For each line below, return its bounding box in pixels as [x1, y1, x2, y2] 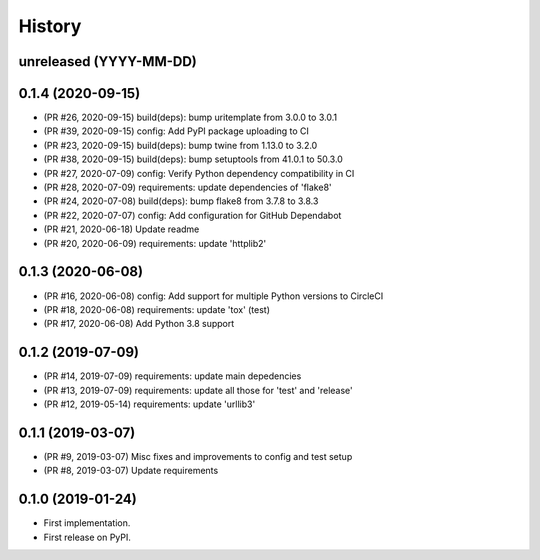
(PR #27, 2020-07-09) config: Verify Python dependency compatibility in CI [43, 167, 355, 179]
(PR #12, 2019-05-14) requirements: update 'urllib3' [43, 398, 256, 410]
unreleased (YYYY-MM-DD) [18, 53, 197, 70]
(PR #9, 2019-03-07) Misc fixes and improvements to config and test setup [43, 450, 353, 462]
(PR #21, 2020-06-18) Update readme [43, 223, 200, 235]
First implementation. [43, 517, 131, 529]
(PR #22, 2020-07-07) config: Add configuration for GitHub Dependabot [43, 209, 342, 221]
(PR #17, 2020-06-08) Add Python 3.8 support [43, 318, 235, 330]
